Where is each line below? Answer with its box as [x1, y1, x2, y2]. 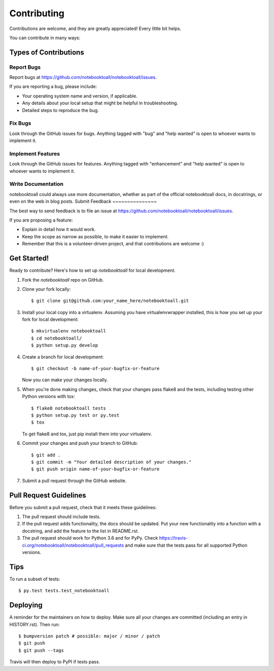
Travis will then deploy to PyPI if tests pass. [9, 659, 100, 665]
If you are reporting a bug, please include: [9, 83, 97, 90]
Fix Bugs [9, 120, 31, 127]
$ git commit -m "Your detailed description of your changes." [31, 459, 192, 465]
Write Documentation [9, 181, 63, 188]
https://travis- [159, 535, 188, 541]
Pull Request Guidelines [9, 491, 86, 499]
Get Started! [9, 254, 49, 263]
